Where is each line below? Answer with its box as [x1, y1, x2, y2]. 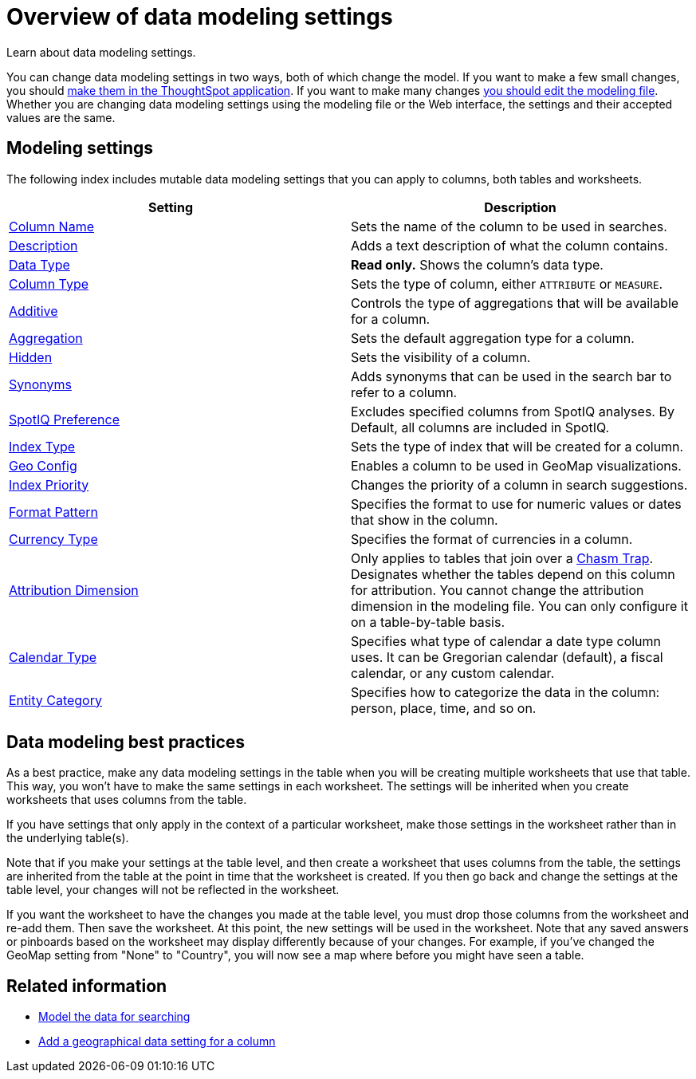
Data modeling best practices [6, 732, 246, 753]
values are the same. [6, 110, 116, 124]
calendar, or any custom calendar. [351, 664, 555, 681]
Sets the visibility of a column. [351, 349, 531, 365]
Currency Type [9, 530, 98, 547]
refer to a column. [351, 384, 458, 400]
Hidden [9, 349, 53, 365]
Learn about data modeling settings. [6, 45, 196, 59]
